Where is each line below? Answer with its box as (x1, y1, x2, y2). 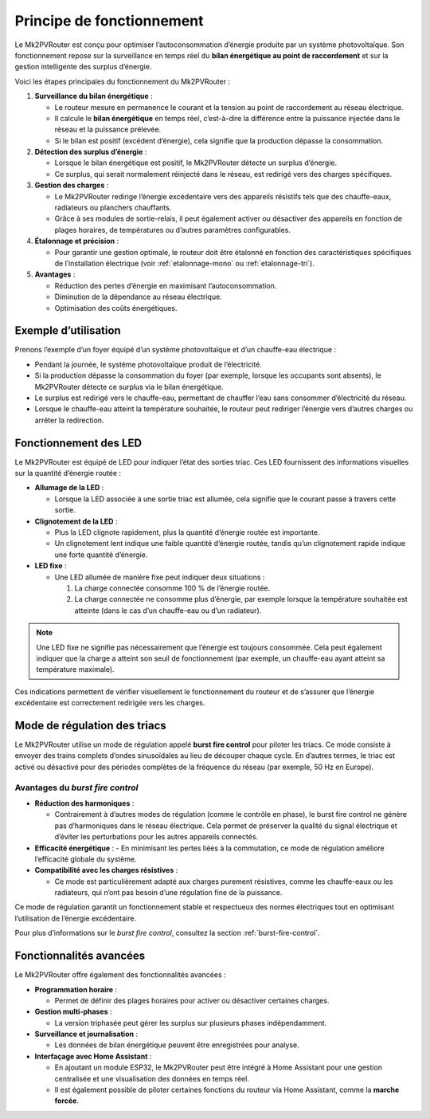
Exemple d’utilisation (14, 324, 121, 338)
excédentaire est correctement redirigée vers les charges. (14, 698, 205, 708)
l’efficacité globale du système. (34, 854, 137, 864)
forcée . (54, 1096, 80, 1105)
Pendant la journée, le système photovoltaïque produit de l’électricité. (34, 359, 262, 369)
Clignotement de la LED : (34, 516, 118, 526)
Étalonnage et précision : (34, 236, 119, 246)
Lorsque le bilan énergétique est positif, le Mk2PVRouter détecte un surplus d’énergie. (54, 158, 338, 167)
